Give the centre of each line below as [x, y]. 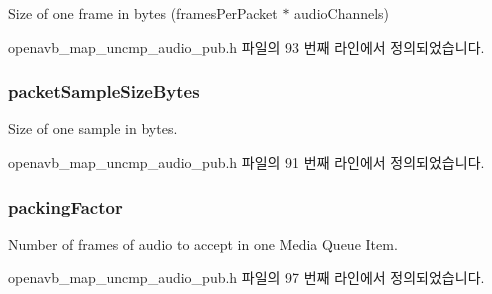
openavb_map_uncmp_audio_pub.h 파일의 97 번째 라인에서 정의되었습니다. [246, 277]
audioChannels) [342, 13]
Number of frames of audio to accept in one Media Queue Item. [203, 243]
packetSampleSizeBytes [104, 91]
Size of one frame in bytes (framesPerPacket [143, 13]
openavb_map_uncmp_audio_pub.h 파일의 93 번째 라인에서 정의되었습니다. [246, 46]
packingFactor [65, 206]
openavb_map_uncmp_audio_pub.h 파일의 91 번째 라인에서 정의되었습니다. [246, 162]
